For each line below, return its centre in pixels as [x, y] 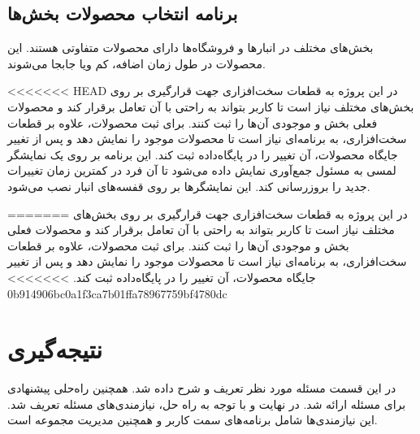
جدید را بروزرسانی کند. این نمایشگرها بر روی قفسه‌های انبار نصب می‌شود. [189, 186]
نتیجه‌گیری [55, 349]
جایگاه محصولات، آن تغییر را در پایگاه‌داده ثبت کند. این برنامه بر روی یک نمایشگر [203, 154]
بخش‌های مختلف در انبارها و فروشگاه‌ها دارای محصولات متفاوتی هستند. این [191, 48]
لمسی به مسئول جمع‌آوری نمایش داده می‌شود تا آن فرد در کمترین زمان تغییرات [202, 170]
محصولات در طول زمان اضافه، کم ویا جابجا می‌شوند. [136, 63]
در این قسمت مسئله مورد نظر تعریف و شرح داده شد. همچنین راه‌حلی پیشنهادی [202, 388]
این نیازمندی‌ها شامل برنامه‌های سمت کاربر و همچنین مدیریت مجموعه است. [193, 420]
